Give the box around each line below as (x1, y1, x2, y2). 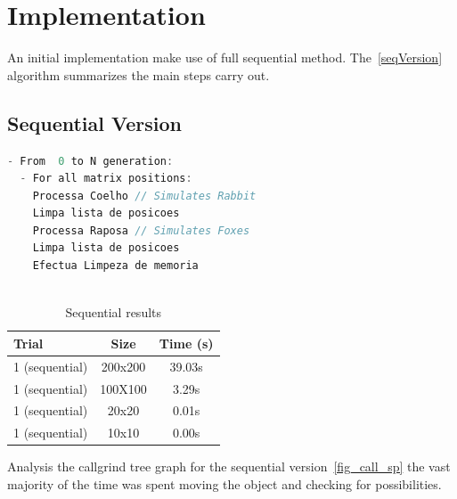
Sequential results (65, 303, 162, 322)
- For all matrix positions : (20, 172, 192, 185)
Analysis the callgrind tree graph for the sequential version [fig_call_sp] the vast (7, 457, 451, 476)
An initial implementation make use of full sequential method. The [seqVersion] (7, 48, 443, 67)
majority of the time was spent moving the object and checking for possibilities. (7, 474, 442, 493)
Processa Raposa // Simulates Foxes (32, 224, 250, 237)
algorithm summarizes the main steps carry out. (7, 65, 270, 84)
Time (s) (159, 333, 214, 352)
